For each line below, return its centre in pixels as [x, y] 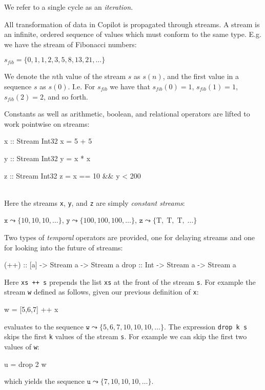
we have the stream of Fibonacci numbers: [70, 44]
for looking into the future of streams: [64, 247]
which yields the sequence [44, 381]
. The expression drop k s [206, 326]
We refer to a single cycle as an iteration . [69, 7]
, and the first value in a [201, 76]
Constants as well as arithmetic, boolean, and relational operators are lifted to [127, 114]
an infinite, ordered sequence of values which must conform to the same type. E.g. [133, 34]
